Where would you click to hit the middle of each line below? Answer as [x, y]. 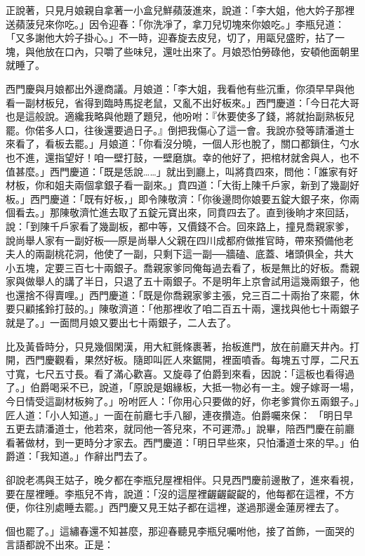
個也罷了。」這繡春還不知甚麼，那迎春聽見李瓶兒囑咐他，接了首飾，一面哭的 [180, 530]
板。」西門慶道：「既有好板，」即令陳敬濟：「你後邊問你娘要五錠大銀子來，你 [178, 198]
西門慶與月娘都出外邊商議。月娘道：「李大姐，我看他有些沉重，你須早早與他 [180, 88]
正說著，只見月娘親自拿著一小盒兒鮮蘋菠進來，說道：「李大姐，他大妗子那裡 [180, 10]
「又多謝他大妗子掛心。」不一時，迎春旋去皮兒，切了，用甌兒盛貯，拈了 [170, 38]
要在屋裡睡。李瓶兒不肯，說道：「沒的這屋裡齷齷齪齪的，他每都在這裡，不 [175, 493]
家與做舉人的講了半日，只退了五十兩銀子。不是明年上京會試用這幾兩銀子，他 [182, 281]
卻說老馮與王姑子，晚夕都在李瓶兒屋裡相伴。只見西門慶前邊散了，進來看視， [182, 479]
